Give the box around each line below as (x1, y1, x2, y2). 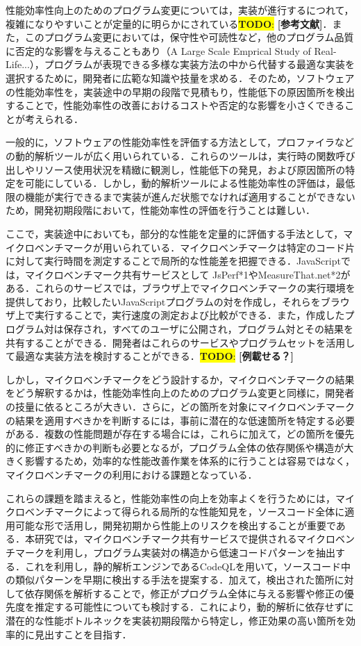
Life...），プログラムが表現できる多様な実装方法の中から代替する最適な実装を (6, 57, 355, 72)
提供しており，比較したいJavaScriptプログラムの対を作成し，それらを (6, 294, 321, 308)
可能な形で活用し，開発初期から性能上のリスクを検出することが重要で (15, 517, 336, 532)
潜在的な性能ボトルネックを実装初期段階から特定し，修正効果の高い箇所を (6, 613, 346, 627)
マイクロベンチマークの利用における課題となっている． (6, 467, 258, 481)
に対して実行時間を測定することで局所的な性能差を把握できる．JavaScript (6, 254, 341, 268)
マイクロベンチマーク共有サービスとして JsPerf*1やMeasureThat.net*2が (24, 267, 351, 281)
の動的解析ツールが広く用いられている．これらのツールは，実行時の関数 (6, 148, 336, 163)
